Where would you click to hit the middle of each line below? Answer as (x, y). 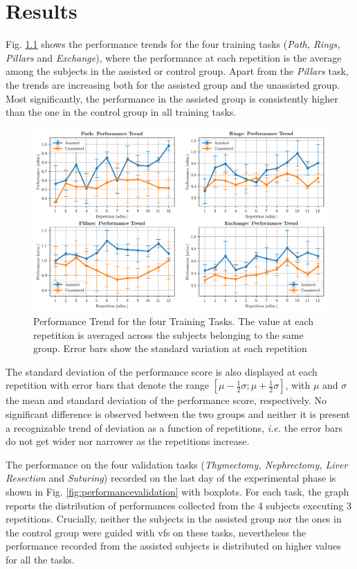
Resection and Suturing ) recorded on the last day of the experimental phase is (171, 478)
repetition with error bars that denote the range (107, 385)
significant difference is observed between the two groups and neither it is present (178, 414)
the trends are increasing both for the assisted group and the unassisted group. (173, 84)
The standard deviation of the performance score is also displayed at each (162, 371)
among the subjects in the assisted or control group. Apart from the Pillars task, (177, 71)
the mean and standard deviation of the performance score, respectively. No (166, 400)
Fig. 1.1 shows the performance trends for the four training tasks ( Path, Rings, (173, 44)
